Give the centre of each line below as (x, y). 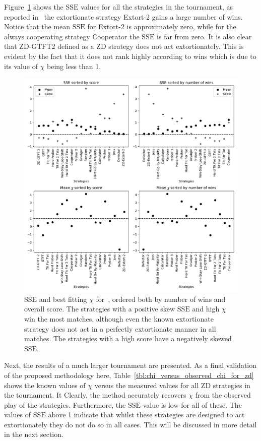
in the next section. (34, 434)
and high (206, 309)
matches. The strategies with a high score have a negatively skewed (128, 338)
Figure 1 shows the (34, 7)
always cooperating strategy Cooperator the (72, 36)
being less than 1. (74, 66)
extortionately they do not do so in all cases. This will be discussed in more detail (130, 424)
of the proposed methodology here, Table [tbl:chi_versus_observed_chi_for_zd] (129, 375)
